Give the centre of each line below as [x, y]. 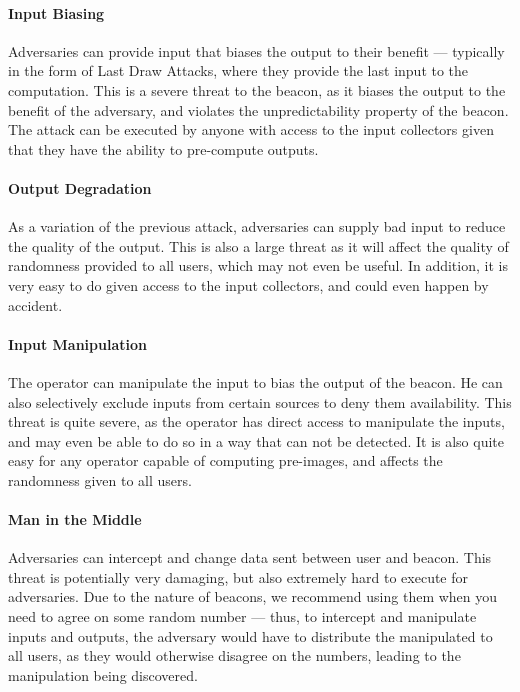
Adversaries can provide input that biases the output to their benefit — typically [256, 50]
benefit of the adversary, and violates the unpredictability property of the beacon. [258, 109]
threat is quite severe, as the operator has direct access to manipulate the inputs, [256, 421]
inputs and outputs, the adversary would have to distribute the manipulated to [250, 635]
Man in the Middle [75, 519]
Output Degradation [80, 187]
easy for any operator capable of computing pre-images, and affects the [225, 460]
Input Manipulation [77, 343]
